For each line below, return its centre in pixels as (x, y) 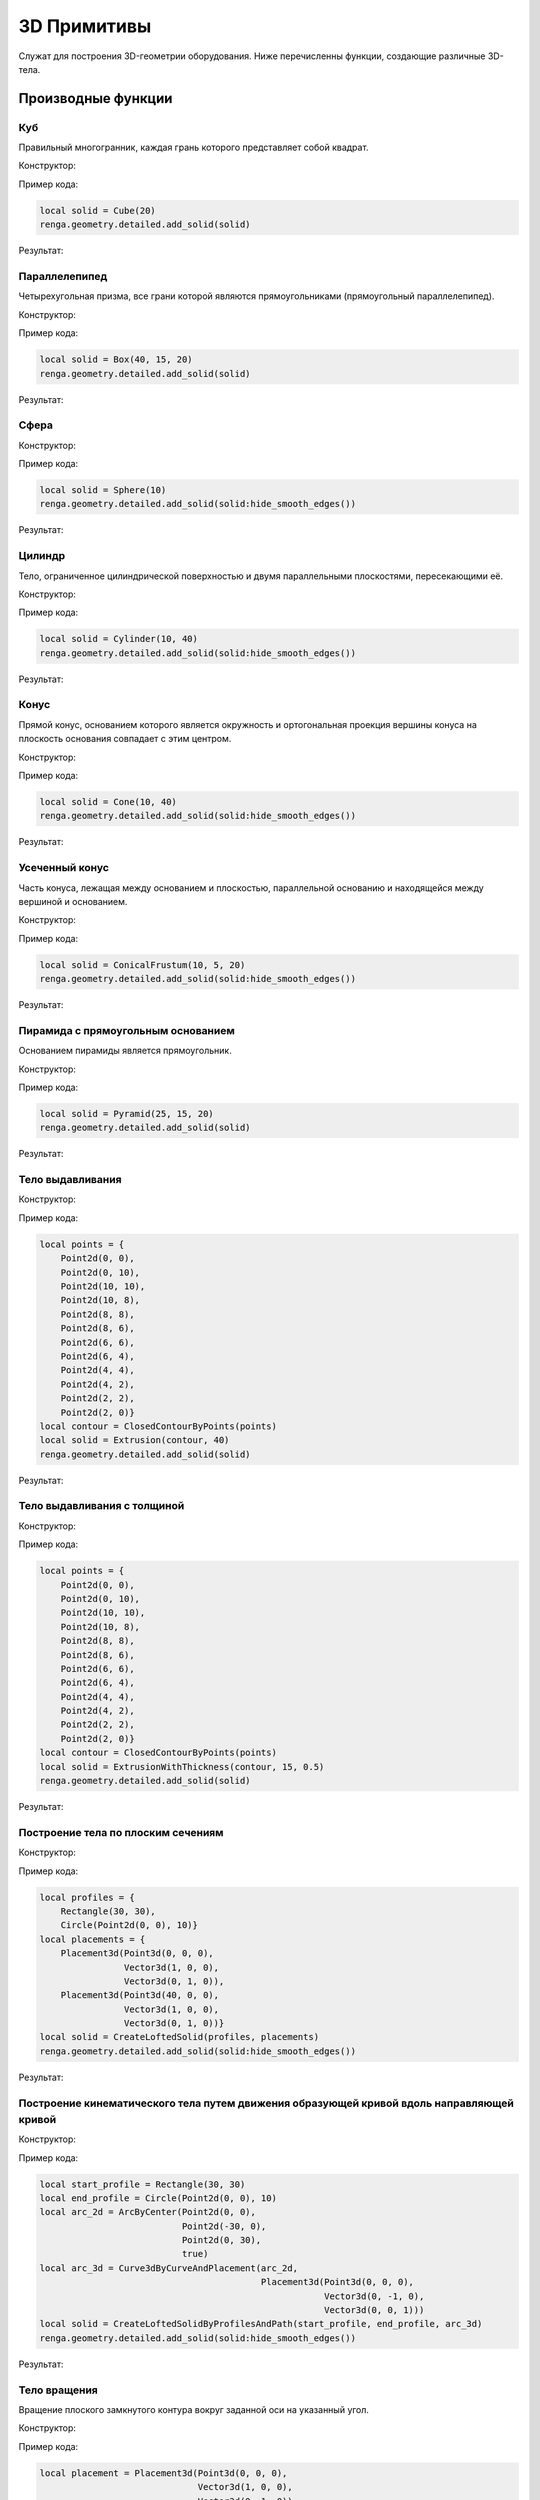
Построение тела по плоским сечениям (121, 1832)
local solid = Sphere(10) (103, 490)
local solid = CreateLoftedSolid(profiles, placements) (179, 2037)
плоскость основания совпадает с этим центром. (125, 739)
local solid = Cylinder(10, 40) (119, 639)
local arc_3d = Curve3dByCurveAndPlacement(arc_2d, (169, 2268)
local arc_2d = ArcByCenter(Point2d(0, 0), (148, 2212)
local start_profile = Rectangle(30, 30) (142, 2184)
